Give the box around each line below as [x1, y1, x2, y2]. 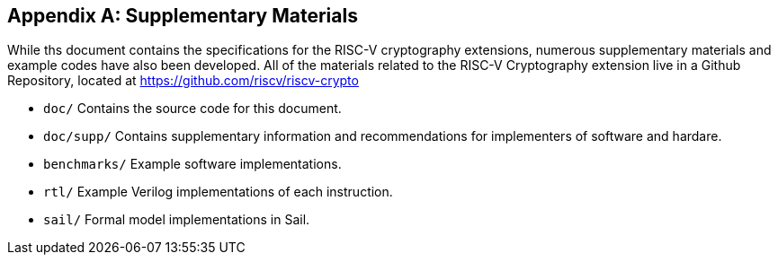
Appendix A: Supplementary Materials [7, 4, 358, 27]
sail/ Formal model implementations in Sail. [43, 212, 310, 228]
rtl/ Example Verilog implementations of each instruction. [43, 184, 393, 200]
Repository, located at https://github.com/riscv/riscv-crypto [7, 73, 359, 89]
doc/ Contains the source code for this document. [43, 100, 342, 117]
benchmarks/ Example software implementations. [43, 156, 342, 172]
